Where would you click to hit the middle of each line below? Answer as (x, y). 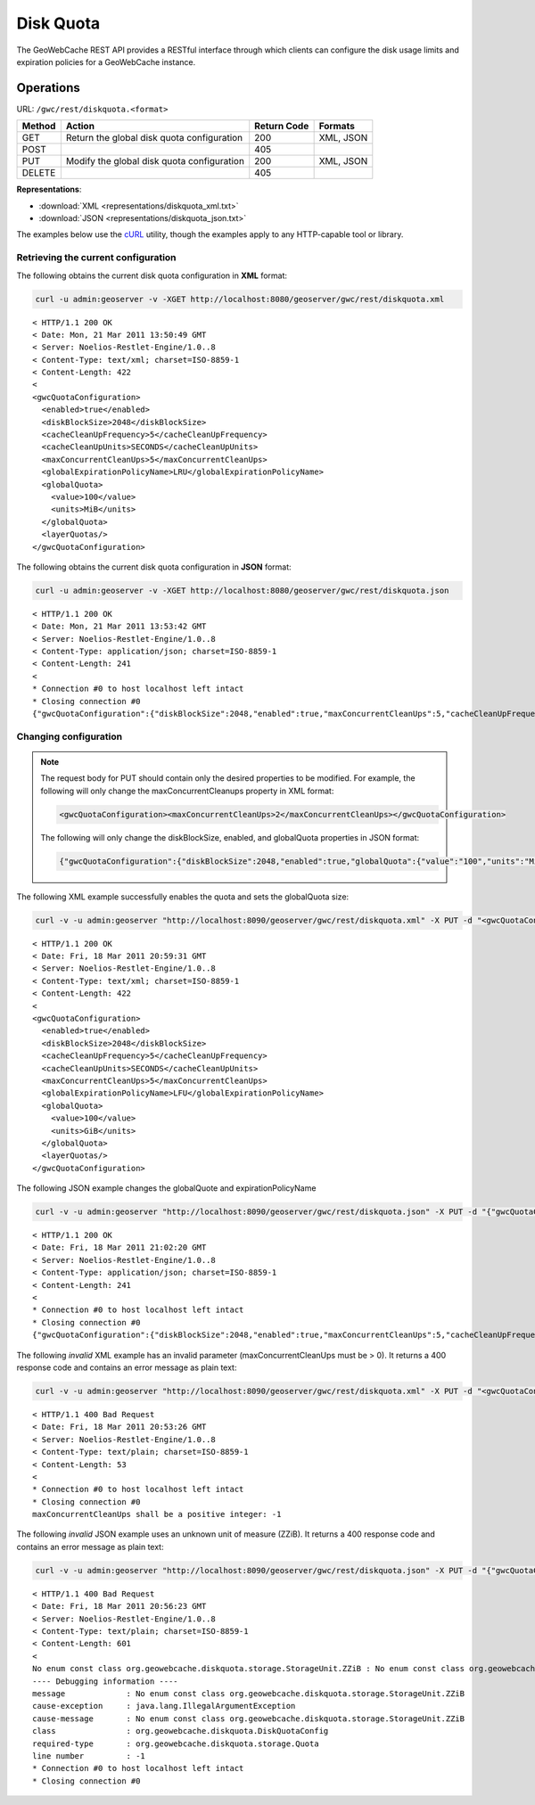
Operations (48, 88)
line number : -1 (89, 1756)
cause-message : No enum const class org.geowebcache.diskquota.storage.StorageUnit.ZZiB (249, 1719)
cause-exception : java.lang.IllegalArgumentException (164, 1706)
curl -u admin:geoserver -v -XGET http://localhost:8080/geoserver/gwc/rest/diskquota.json (242, 590)
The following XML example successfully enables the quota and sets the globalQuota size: (183, 897)
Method (39, 127)
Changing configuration (70, 736)
